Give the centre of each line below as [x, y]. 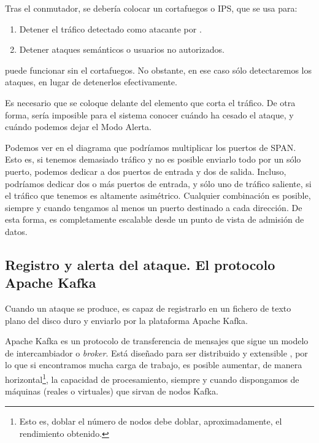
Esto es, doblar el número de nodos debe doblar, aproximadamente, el [151, 421]
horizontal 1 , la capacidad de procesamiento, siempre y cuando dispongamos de [152, 378]
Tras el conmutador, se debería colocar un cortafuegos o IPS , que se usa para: [151, 8]
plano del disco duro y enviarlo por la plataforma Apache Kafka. [126, 320]
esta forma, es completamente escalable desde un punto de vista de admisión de [155, 219]
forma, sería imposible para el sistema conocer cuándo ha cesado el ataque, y [149, 114]
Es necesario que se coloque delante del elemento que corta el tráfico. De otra [150, 102]
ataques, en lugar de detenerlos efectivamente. [91, 82]
